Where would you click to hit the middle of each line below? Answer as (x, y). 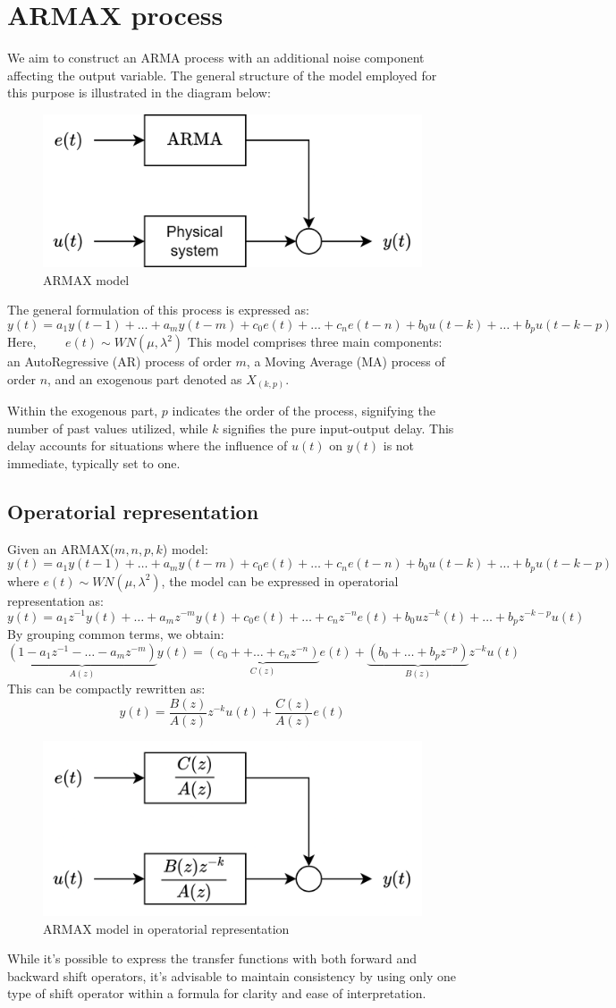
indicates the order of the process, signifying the (304, 411)
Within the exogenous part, (83, 411)
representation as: (55, 600)
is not (399, 445)
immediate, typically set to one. (94, 463)
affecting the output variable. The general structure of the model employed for (222, 75)
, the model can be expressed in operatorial (280, 580)
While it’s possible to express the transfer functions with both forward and (212, 958)
